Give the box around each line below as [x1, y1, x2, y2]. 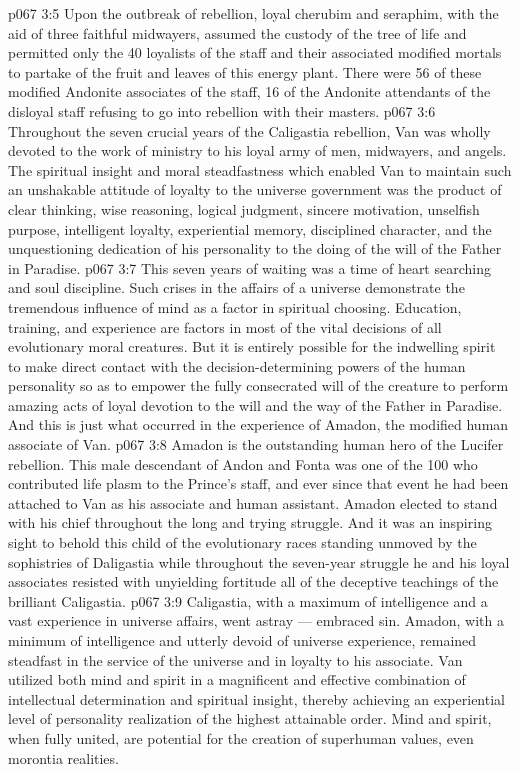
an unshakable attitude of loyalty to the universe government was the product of [8, 179, 502, 200]
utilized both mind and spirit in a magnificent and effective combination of [8, 669, 466, 690]
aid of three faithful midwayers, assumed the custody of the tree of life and [8, 22, 467, 43]
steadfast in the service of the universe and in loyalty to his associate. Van [8, 649, 463, 670]
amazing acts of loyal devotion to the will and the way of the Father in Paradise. [8, 394, 503, 415]
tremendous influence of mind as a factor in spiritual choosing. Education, [8, 296, 462, 317]
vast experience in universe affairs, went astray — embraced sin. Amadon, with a [8, 610, 504, 631]
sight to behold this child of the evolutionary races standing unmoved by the [8, 532, 477, 553]
